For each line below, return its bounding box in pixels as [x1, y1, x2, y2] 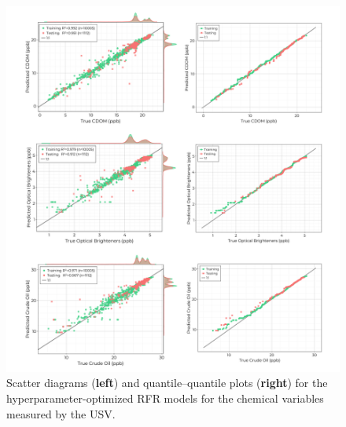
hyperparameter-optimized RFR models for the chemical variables [6, 390, 324, 407]
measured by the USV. [6, 405, 116, 422]
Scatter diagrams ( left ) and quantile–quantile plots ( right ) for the [6, 374, 328, 391]
